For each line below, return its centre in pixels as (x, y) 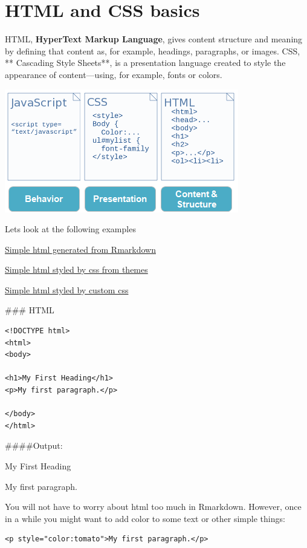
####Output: (34, 445)
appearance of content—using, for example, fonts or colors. (114, 74)
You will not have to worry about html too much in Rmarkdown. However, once (153, 507)
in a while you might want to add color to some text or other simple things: (145, 518)
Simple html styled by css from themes (76, 269)
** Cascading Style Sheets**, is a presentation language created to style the (145, 63)
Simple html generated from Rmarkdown (80, 249)
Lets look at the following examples (70, 229)
